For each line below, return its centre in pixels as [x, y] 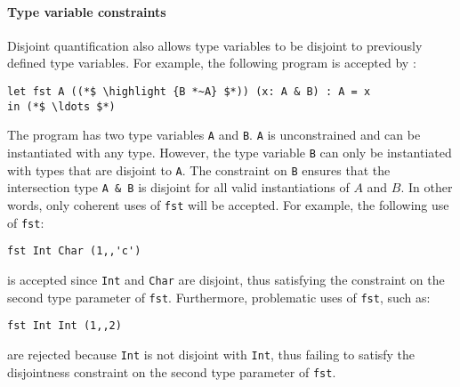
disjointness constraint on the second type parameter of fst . [172, 371]
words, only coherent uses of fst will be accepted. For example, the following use [228, 204]
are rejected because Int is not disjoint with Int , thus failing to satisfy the [211, 354]
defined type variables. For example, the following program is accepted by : [212, 63]
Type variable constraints [87, 11]
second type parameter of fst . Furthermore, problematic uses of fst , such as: [219, 297]
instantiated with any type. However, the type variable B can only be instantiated [230, 152]
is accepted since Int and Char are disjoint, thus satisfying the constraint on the [226, 279]
